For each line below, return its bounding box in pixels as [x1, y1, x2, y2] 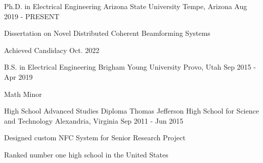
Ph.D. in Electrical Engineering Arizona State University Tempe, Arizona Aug [4, 1, 247, 11]
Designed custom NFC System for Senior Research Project [4, 132, 186, 143]
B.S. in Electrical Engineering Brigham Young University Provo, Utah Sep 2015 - [4, 62, 256, 72]
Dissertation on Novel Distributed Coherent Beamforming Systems [4, 28, 210, 38]
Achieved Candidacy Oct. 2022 [4, 44, 100, 55]
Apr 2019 [4, 71, 33, 82]
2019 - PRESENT [4, 11, 60, 21]
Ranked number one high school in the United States [4, 149, 168, 159]
